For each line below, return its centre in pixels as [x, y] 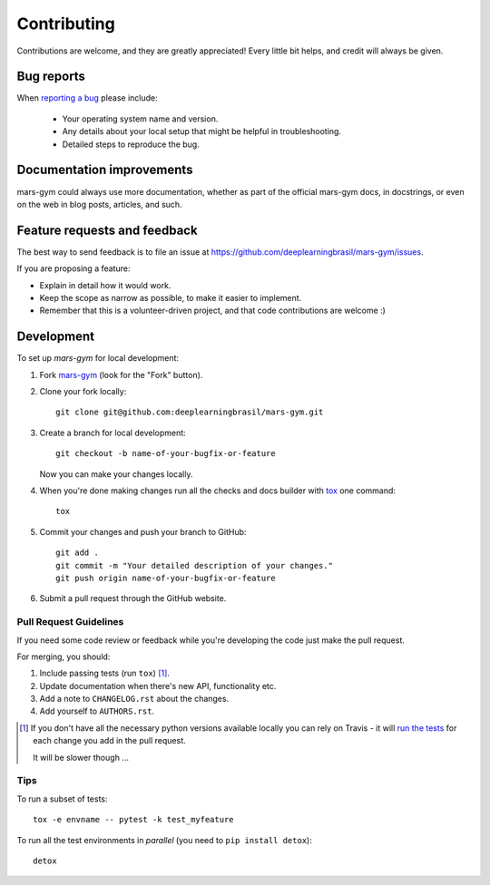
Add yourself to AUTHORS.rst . [97, 711]
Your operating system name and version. [140, 119]
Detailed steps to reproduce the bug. [131, 144]
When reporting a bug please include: [87, 98]
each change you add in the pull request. [109, 741]
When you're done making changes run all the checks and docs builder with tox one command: [218, 491]
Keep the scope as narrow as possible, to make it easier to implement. [171, 298]
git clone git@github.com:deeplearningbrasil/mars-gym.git [190, 412]
